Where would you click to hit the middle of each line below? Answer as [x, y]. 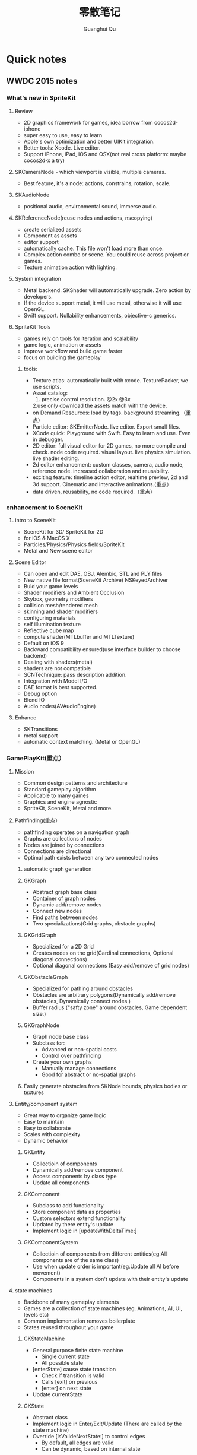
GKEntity [34, 1152]
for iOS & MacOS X [47, 538]
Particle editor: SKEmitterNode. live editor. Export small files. [106, 427]
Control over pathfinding [71, 1056]
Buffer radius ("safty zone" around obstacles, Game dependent [110, 1007]
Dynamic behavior [46, 1141]
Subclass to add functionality [68, 1206]
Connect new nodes [57, 911]
